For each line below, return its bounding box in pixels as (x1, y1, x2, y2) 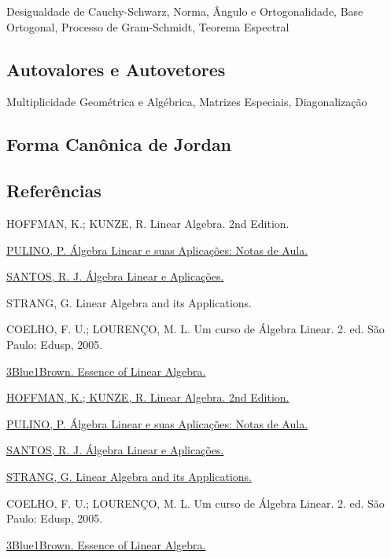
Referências (6, 178, 101, 203)
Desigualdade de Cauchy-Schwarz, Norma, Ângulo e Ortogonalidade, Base (6, 3, 363, 19)
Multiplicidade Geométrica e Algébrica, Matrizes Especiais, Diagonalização (6, 94, 367, 110)
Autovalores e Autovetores (6, 57, 226, 81)
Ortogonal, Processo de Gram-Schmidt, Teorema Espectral (6, 18, 290, 35)
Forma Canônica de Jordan (6, 132, 232, 156)
